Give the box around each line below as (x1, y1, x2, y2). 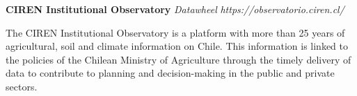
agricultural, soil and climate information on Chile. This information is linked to (6, 39, 348, 53)
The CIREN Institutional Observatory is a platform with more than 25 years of (6, 25, 345, 39)
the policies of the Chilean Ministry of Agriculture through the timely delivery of (6, 52, 351, 66)
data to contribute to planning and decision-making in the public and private (6, 66, 335, 80)
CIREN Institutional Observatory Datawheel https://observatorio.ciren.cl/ (6, 2, 344, 16)
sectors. (6, 79, 38, 93)
